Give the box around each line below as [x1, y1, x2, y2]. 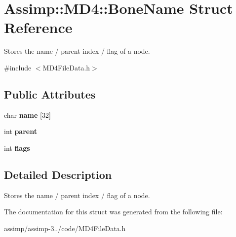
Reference [4, 17, 73, 37]
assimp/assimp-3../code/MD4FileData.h [4, 223, 126, 233]
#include [4, 62, 32, 72]
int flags [4, 142, 30, 153]
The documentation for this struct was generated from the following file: [4, 206, 223, 217]
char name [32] [4, 109, 51, 120]
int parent [4, 126, 37, 136]
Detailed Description [4, 167, 112, 182]
